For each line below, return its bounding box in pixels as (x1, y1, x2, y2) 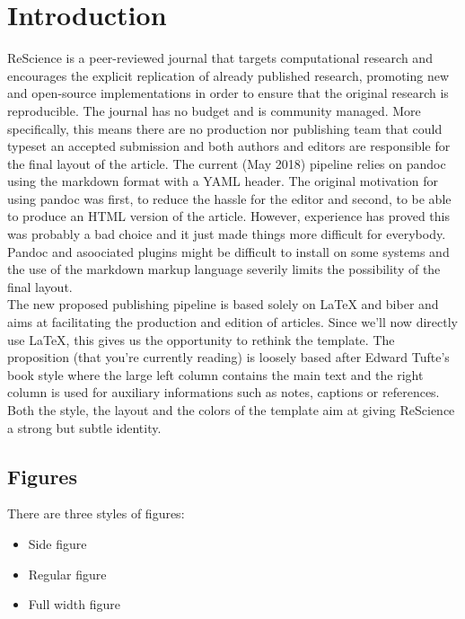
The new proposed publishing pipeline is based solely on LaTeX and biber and (7, 295, 439, 314)
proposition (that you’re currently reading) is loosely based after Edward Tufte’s (7, 348, 450, 367)
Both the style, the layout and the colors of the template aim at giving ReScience (7, 401, 455, 419)
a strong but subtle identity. (7, 418, 162, 437)
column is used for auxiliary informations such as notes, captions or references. (7, 383, 440, 402)
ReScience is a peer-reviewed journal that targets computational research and (7, 49, 433, 67)
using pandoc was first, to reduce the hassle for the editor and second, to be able (7, 189, 452, 208)
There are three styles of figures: (7, 504, 185, 523)
